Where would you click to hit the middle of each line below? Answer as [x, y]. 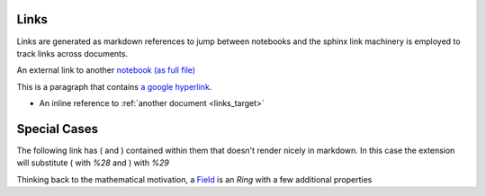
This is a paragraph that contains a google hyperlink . [114, 86]
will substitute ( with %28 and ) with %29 [93, 163]
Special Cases [58, 129]
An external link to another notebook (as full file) [106, 70]
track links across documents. [72, 53]
